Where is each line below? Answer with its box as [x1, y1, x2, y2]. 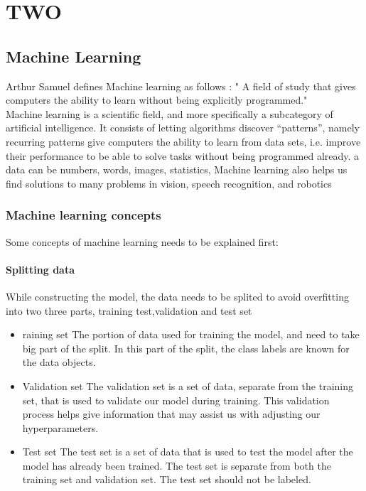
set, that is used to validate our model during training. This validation [22, 392, 330, 407]
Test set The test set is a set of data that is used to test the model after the [22, 444, 353, 459]
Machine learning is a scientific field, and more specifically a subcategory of [6, 106, 333, 121]
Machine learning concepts [6, 206, 161, 224]
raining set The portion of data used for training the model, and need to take [22, 327, 360, 342]
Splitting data [6, 261, 75, 276]
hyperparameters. [22, 420, 99, 435]
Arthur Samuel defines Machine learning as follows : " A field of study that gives [6, 78, 356, 93]
